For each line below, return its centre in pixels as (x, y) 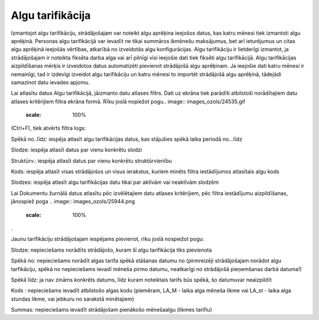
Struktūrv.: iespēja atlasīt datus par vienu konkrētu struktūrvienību (92, 161)
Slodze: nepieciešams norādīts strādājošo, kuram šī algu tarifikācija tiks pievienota (111, 250)
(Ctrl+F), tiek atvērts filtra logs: (48, 128)
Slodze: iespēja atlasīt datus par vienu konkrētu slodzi (77, 150)
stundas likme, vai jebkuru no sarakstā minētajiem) (73, 299)
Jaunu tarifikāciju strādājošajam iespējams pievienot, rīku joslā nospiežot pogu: (108, 239)
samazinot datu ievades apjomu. (50, 82)
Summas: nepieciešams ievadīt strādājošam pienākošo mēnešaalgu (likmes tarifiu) (112, 310)
